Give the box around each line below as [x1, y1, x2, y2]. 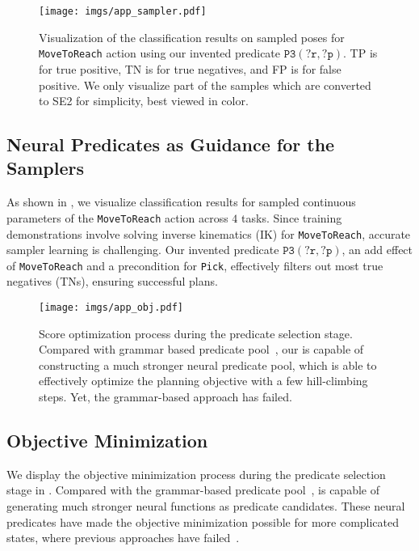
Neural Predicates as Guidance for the [6, 132, 335, 157]
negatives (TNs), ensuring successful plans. [6, 273, 218, 290]
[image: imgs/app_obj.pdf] [39, 302, 183, 314]
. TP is [343, 45, 378, 61]
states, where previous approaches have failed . [6, 529, 240, 546]
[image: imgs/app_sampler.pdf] [39, 6, 207, 17]
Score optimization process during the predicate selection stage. [39, 324, 353, 341]
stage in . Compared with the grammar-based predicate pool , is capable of [6, 481, 379, 498]
